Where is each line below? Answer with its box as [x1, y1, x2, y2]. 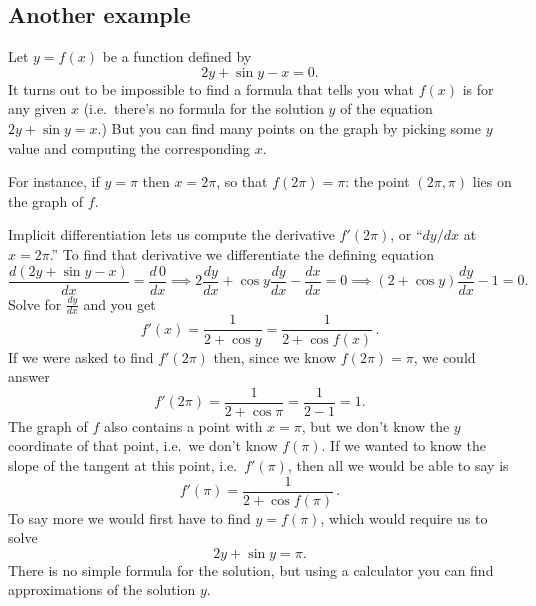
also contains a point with [103, 415, 263, 436]
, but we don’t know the [301, 415, 450, 436]
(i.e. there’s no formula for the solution [83, 98, 324, 119]
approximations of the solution [8, 579, 196, 600]
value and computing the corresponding [8, 137, 251, 158]
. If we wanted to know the [321, 435, 487, 456]
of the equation [340, 98, 433, 119]
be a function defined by [102, 46, 252, 67]
